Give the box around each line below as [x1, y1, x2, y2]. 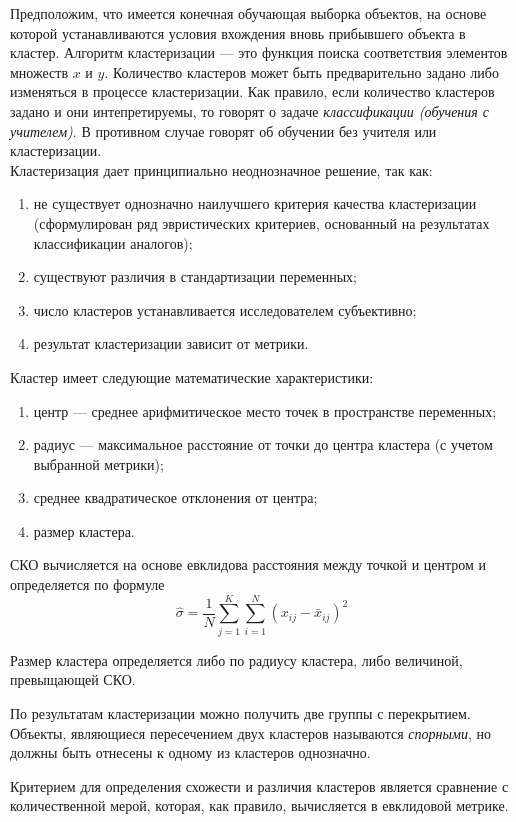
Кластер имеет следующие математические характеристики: [10, 366, 374, 387]
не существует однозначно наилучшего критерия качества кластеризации [33, 193, 477, 214]
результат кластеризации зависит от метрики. [33, 333, 309, 354]
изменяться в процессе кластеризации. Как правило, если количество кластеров [10, 81, 495, 102]
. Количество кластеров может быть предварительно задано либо [104, 61, 499, 82]
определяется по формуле [10, 574, 165, 595]
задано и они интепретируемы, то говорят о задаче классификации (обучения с [10, 100, 490, 121]
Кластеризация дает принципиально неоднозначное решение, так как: [10, 159, 433, 180]
